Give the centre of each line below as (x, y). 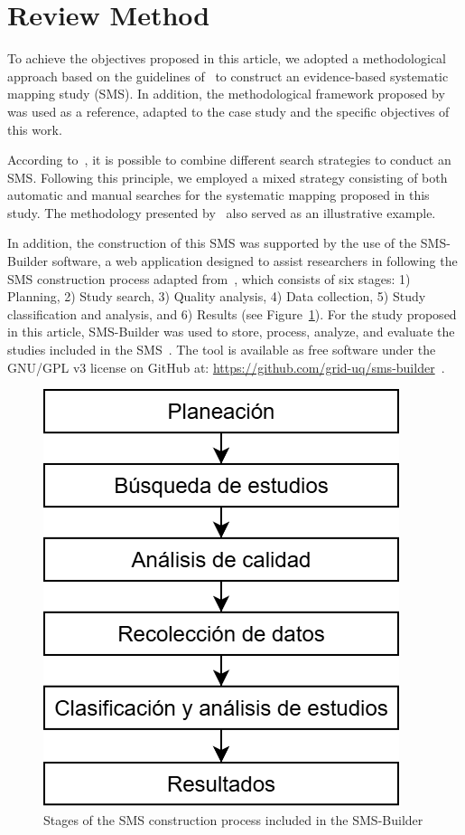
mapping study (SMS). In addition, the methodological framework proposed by (226, 94)
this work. (35, 129)
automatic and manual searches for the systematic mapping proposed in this (219, 195)
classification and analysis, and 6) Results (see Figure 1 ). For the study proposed (232, 313)
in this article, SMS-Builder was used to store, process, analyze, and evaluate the (231, 332)
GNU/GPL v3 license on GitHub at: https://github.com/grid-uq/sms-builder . (226, 367)
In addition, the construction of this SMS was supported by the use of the (212, 243)
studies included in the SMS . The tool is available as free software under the (222, 350)
